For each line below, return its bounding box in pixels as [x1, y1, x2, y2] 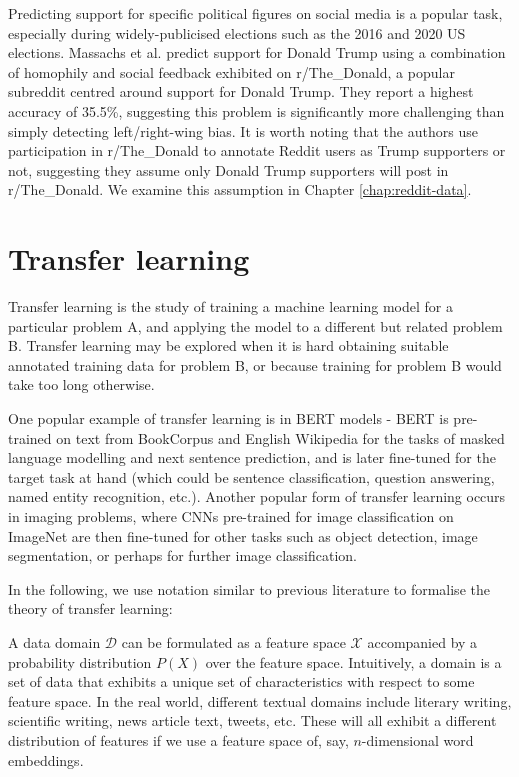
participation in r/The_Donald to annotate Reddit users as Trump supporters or [8, 140, 506, 161]
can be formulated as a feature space [121, 631, 346, 652]
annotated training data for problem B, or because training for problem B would [8, 354, 502, 375]
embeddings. [8, 749, 84, 770]
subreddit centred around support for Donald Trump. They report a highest [8, 81, 474, 102]
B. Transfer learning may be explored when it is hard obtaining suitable [8, 335, 449, 356]
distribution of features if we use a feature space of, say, [8, 729, 349, 750]
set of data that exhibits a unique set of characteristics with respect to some [8, 671, 475, 692]
